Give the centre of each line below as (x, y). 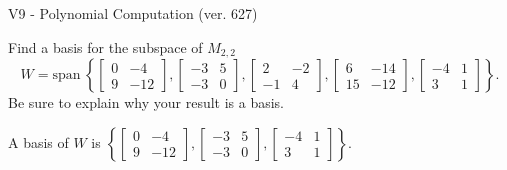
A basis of (38, 141)
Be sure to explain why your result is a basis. (146, 102)
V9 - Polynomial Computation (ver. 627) (133, 13)
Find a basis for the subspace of (105, 46)
